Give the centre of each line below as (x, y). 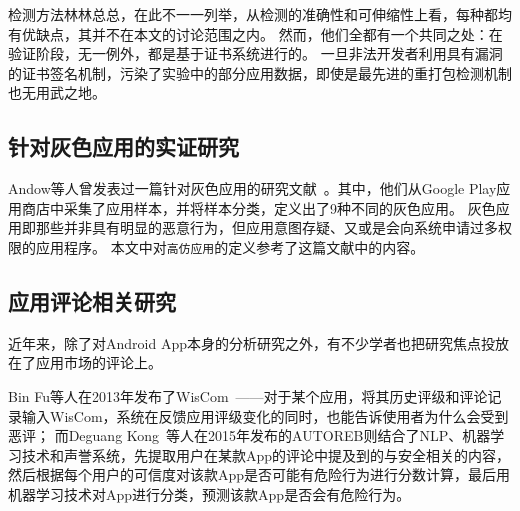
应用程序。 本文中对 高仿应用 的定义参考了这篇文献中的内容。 (230, 246)
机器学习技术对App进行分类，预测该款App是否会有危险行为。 (209, 493)
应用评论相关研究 (92, 301)
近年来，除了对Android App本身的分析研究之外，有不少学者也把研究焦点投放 (258, 342)
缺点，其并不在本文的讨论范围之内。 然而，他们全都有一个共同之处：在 (269, 33)
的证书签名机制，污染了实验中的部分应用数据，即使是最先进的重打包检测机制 (260, 72)
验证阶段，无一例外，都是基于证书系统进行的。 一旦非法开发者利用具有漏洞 (255, 53)
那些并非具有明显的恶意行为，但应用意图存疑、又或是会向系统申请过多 (266, 227)
